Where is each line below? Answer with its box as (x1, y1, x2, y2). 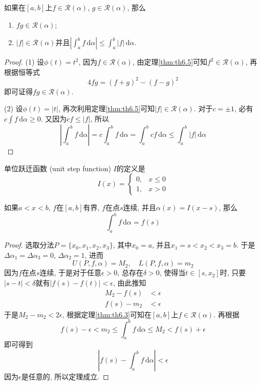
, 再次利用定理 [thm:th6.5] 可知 (58, 103, 155, 114)
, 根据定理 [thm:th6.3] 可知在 (62, 309, 151, 319)
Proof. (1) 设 (4, 56, 45, 67)
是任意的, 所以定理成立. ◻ (21, 371, 109, 382)
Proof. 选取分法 (4, 239, 54, 250)
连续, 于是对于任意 (39, 267, 102, 278)
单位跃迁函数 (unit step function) (4, 163, 111, 173)
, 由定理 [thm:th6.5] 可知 (132, 56, 208, 67)
